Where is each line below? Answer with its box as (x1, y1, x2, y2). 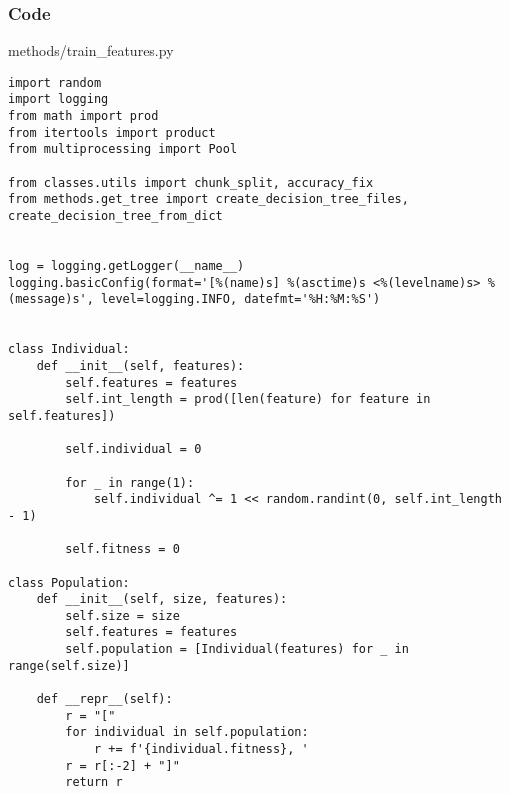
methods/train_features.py (8, 40, 174, 61)
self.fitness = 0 (65, 542, 180, 557)
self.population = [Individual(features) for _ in (65, 642, 409, 657)
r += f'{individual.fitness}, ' (93, 742, 309, 757)
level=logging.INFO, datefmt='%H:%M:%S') (101, 292, 381, 307)
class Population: (8, 575, 130, 590)
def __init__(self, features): (36, 358, 245, 373)
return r (65, 775, 123, 790)
